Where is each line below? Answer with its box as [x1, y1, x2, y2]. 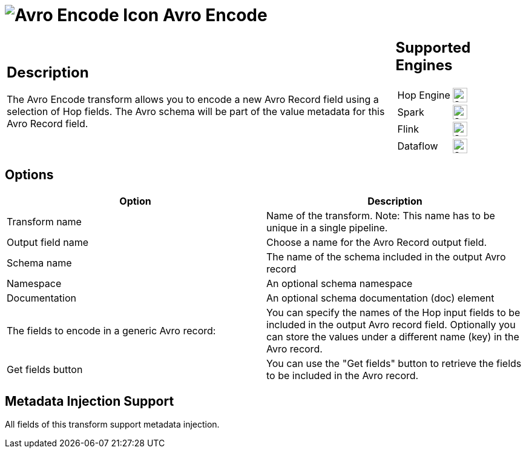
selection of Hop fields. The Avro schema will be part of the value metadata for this [7, 105, 385, 118]
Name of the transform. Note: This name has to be [266, 209, 495, 222]
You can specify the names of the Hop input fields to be [266, 306, 521, 319]
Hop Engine [397, 88, 450, 101]
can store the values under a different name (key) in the [266, 330, 519, 343]
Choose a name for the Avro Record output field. [266, 236, 487, 248]
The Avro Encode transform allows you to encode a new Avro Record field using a [7, 93, 379, 106]
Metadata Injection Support [5, 393, 174, 409]
